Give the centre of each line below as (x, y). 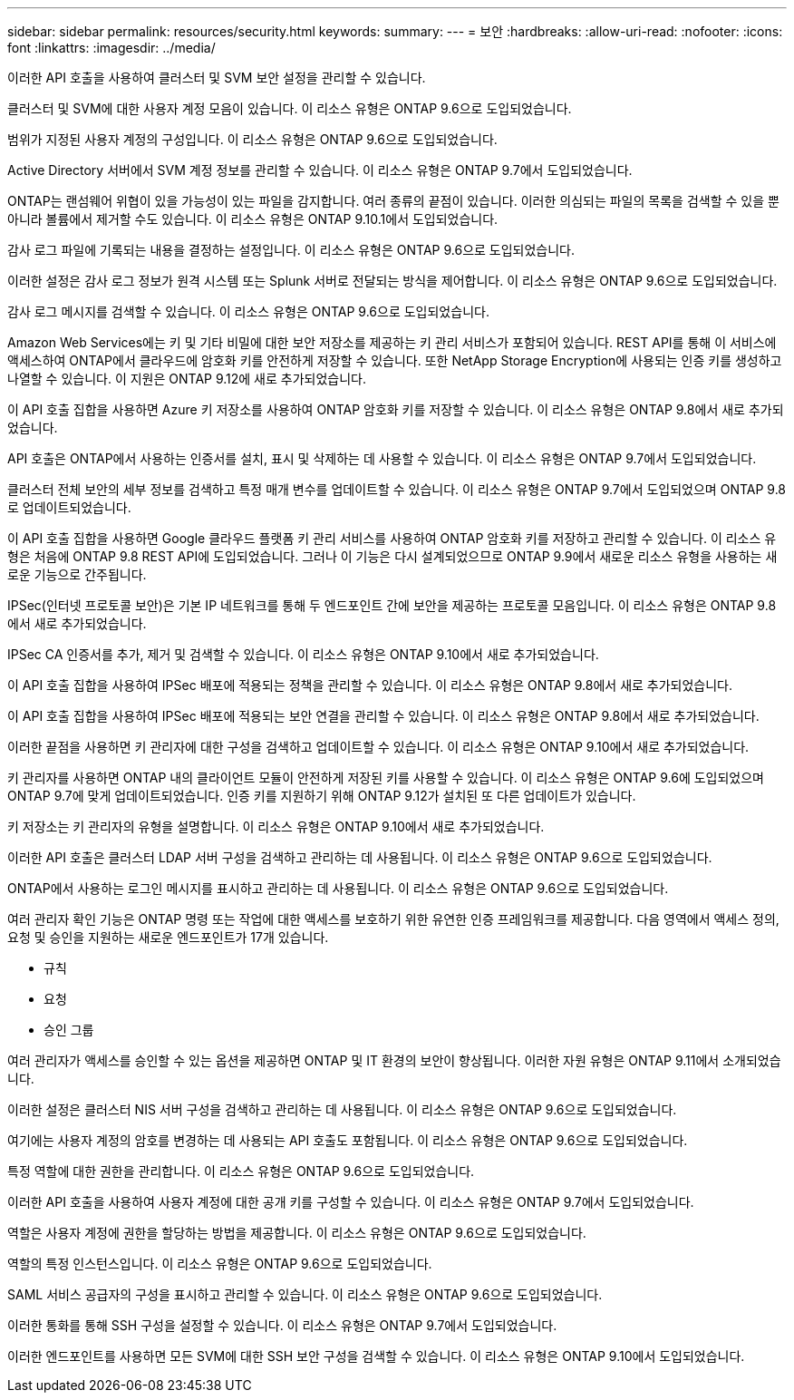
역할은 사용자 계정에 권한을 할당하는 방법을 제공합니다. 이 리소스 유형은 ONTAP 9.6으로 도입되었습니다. (297, 1233)
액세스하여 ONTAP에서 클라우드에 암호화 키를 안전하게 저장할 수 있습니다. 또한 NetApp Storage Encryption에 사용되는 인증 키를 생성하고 (395, 360)
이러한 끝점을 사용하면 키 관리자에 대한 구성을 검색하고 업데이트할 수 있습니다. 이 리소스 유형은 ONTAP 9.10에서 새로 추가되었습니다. (378, 747)
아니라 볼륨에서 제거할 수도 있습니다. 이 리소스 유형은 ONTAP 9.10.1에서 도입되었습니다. (253, 219)
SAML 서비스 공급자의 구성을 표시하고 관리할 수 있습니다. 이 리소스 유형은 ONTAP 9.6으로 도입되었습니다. (305, 1294)
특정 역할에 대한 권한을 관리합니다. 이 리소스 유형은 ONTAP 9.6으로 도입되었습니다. (241, 1171)
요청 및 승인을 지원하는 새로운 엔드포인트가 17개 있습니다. (168, 937)
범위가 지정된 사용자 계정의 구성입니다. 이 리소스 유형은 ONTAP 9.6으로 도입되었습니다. (252, 139)
